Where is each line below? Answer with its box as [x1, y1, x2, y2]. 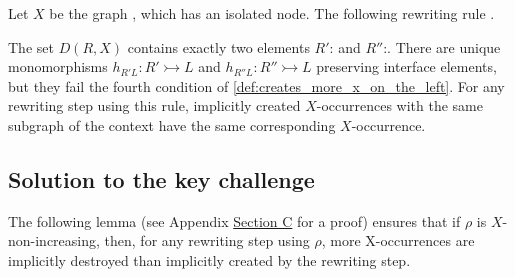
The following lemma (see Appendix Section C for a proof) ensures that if [8, 210, 461, 231]
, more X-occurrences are [321, 230, 475, 251]
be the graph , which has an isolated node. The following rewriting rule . [49, 3, 495, 23]
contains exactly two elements [127, 36, 310, 57]
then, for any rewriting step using [104, 230, 310, 251]
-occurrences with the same [316, 95, 483, 116]
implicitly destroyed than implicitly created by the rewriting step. [8, 249, 411, 270]
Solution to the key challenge [8, 163, 315, 194]
